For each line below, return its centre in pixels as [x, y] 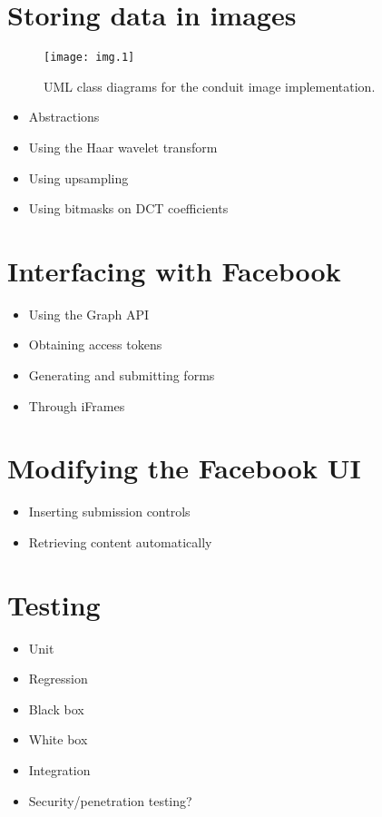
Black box [56, 709]
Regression [58, 679]
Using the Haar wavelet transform [123, 147]
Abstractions [64, 117]
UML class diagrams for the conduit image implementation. [210, 86]
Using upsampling [78, 177]
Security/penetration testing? [110, 800]
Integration [59, 770]
